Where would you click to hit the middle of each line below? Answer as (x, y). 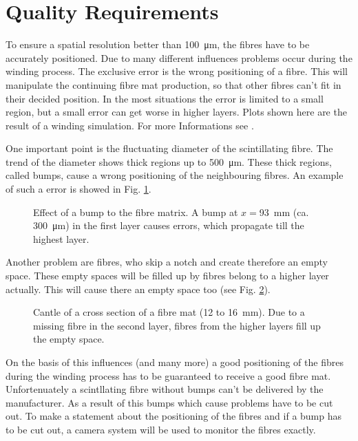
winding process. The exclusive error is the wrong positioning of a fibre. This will (177, 71)
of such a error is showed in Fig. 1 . (78, 189)
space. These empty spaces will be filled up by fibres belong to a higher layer (167, 276)
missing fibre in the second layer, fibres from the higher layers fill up (177, 325)
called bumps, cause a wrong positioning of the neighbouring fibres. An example (175, 175)
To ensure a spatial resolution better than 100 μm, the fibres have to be (158, 44)
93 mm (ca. (284, 212)
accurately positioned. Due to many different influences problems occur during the (179, 57)
